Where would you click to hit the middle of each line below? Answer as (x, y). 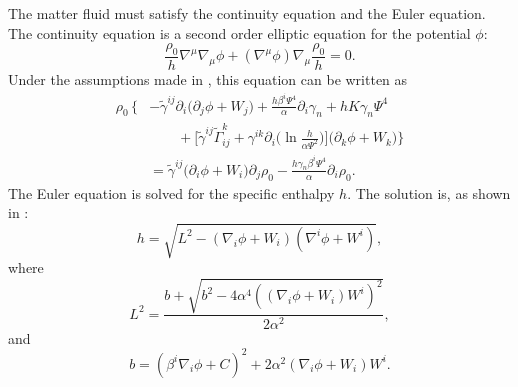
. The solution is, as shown (429, 192)
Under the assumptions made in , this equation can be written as (208, 79)
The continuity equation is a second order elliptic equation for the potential (239, 32)
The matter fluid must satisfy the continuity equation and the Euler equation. (247, 13)
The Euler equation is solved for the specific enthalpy (171, 192)
